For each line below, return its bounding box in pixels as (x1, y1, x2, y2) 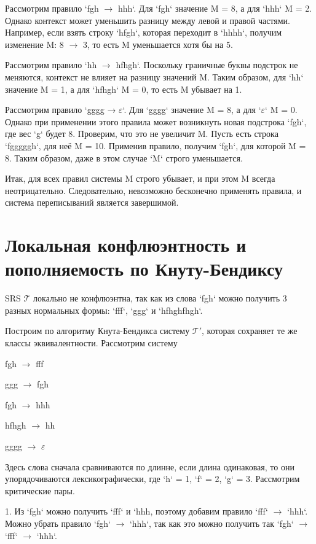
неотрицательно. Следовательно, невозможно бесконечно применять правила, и (5, 184, 302, 196)
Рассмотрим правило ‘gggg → (5, 103, 116, 116)
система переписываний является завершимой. (5, 196, 179, 209)
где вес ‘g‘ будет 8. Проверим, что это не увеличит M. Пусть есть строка (5, 127, 278, 140)
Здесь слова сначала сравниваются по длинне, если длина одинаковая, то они (5, 460, 294, 473)
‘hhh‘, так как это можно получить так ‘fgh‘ (129, 516, 294, 529)
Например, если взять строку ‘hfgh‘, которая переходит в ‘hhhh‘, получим (5, 26, 282, 39)
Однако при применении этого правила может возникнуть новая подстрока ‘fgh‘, (5, 115, 307, 128)
